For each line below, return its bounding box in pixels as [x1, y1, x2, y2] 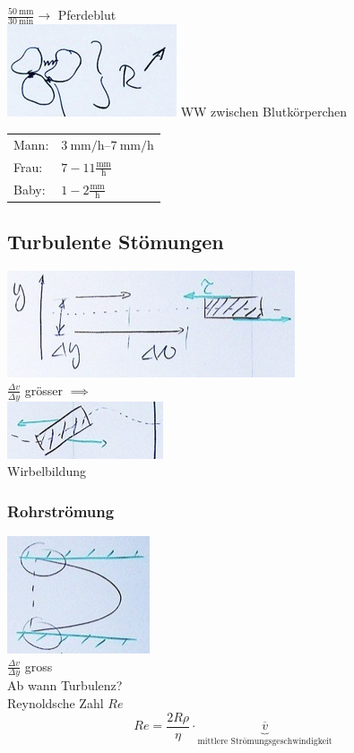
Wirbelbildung [7, 462, 86, 480]
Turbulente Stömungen [7, 228, 224, 255]
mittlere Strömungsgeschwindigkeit [197, 736, 332, 746]
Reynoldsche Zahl [7, 693, 104, 712]
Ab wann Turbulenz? [7, 676, 123, 695]
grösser [24, 380, 63, 399]
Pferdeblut [57, 5, 117, 23]
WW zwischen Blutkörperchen [180, 102, 348, 121]
